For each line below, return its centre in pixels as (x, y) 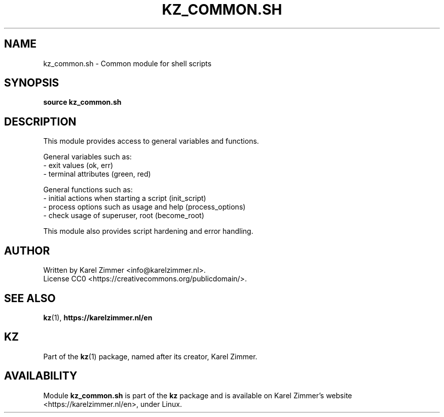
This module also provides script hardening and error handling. (148, 231)
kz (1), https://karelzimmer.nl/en (98, 317)
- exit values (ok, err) (78, 165)
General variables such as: (87, 157)
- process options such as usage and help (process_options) (144, 207)
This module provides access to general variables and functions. (151, 141)
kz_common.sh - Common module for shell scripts (127, 63)
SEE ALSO (30, 298)
